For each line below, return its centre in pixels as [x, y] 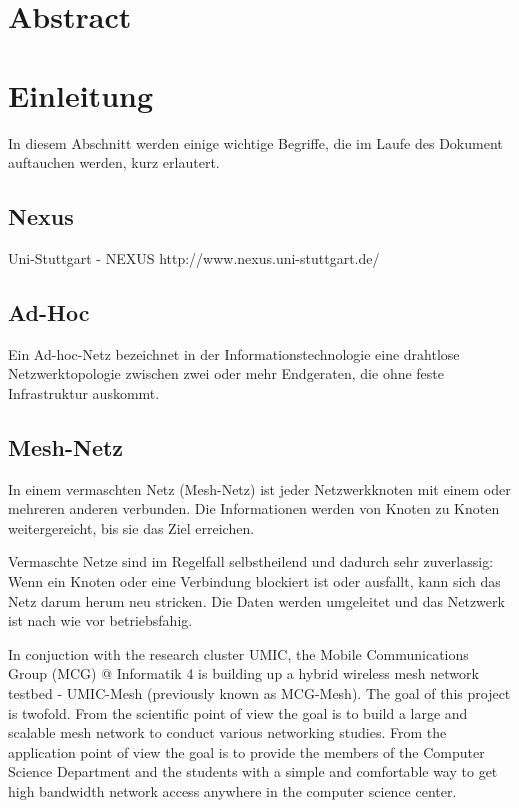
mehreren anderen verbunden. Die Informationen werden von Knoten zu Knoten [254, 508]
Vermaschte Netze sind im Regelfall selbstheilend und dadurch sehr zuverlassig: [251, 561]
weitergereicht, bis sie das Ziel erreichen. [131, 527]
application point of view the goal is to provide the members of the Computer [246, 751]
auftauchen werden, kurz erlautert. [114, 162]
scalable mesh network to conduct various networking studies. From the [227, 732]
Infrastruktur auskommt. [84, 392]
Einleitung [81, 94]
